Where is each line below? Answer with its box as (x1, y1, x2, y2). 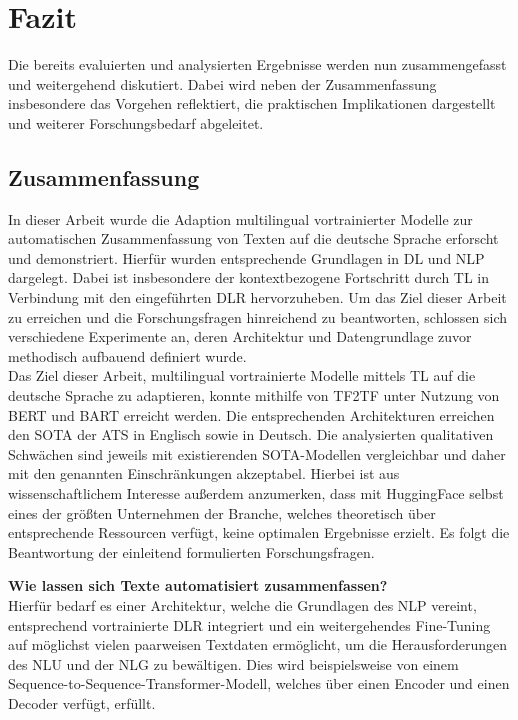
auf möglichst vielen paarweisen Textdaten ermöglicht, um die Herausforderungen (8, 634, 507, 655)
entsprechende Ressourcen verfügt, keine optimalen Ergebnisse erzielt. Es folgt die (8, 522, 510, 543)
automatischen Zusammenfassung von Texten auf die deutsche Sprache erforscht (8, 228, 499, 249)
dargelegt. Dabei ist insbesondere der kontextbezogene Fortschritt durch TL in (8, 267, 490, 288)
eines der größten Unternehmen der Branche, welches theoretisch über (8, 502, 436, 523)
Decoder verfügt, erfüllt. (8, 692, 156, 713)
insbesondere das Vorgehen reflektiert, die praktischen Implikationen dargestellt (8, 93, 496, 114)
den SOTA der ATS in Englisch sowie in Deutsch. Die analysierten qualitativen (8, 424, 494, 445)
